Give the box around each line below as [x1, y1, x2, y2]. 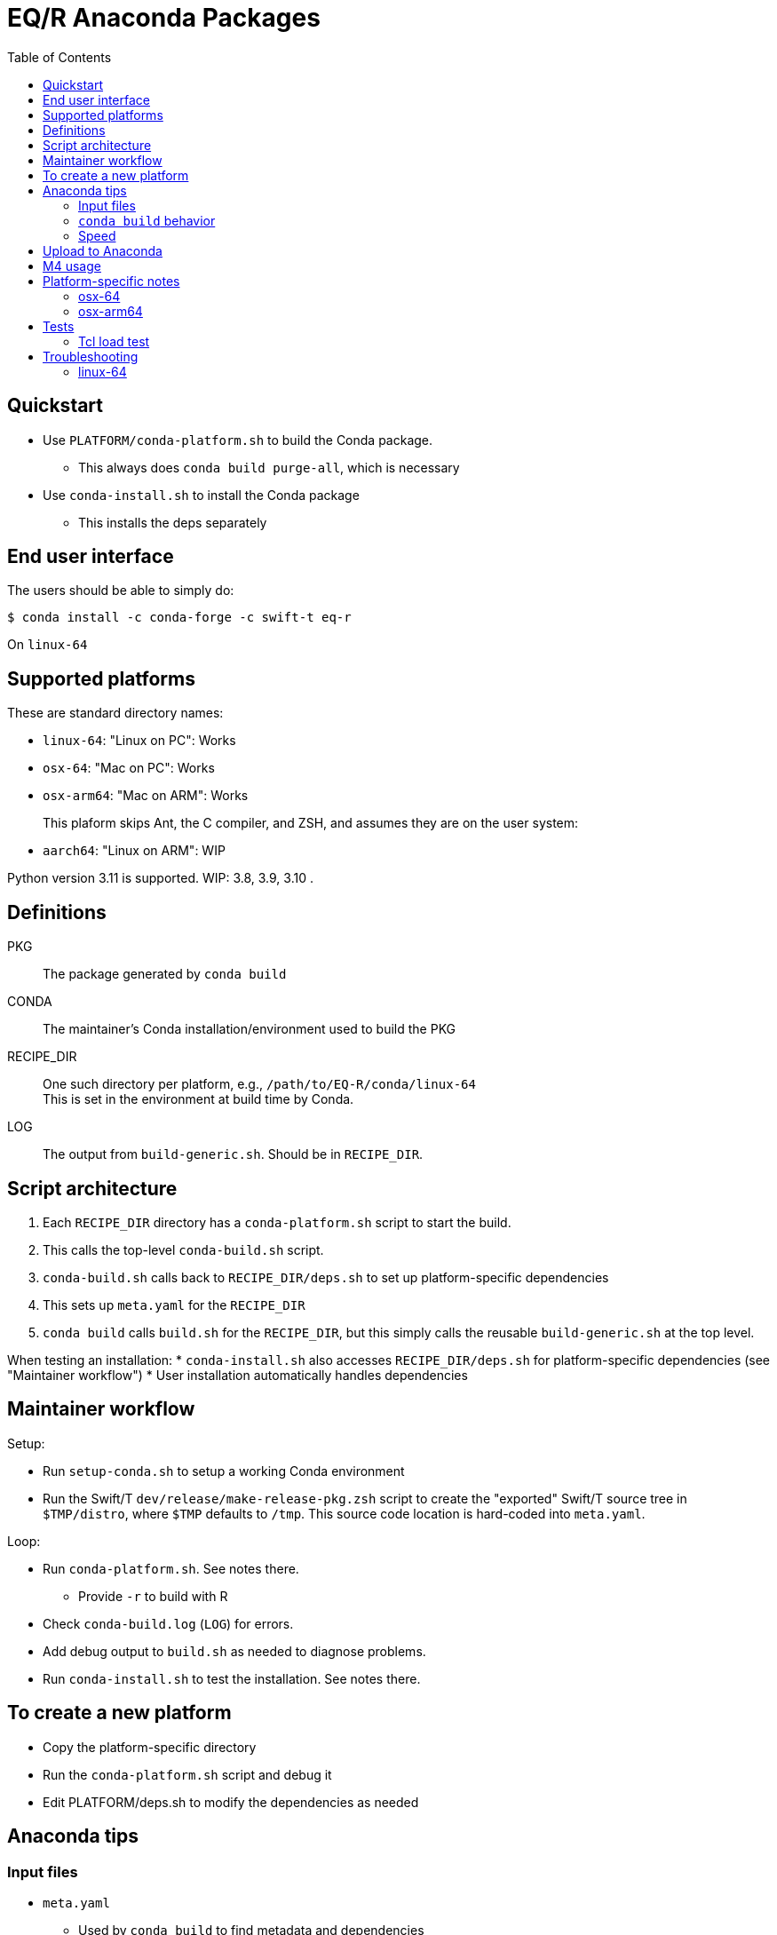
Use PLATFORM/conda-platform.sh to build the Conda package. [43, 432, 433, 448]
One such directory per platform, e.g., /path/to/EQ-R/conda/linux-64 [43, 1076, 476, 1092]
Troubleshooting [43, 348, 139, 364]
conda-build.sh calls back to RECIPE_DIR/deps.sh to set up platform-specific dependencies [43, 1269, 609, 1285]
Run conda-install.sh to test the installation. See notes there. [43, 1670, 421, 1686]
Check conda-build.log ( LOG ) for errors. [43, 1615, 294, 1631]
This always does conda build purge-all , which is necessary [78, 459, 460, 475]
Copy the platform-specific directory [43, 1739, 257, 1755]
